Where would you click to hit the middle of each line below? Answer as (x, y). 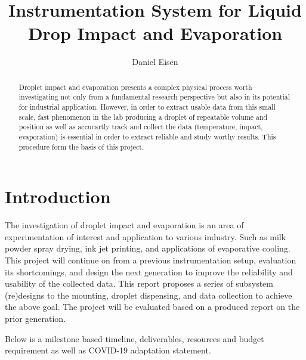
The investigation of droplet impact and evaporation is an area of (124, 225)
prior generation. (35, 318)
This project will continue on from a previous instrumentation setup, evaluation (151, 260)
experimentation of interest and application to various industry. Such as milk (146, 236)
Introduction (58, 196)
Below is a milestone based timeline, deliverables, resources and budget (135, 338)
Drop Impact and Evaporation (155, 33)
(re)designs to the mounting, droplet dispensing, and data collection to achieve (149, 295)
